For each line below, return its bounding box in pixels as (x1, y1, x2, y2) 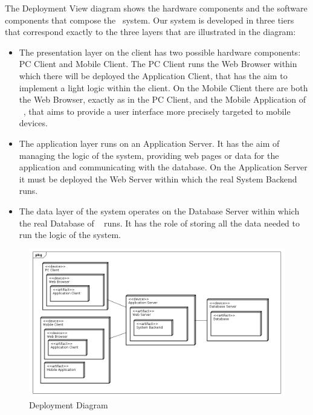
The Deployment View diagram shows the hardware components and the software (5, 2, 308, 14)
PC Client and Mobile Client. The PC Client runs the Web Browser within (19, 57, 297, 70)
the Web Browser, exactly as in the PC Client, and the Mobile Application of (19, 93, 306, 106)
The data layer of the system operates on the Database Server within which (19, 204, 300, 217)
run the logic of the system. (19, 228, 121, 241)
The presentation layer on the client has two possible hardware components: (19, 45, 301, 58)
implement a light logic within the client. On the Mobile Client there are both (19, 81, 308, 94)
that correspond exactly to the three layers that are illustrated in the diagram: (5, 25, 296, 38)
